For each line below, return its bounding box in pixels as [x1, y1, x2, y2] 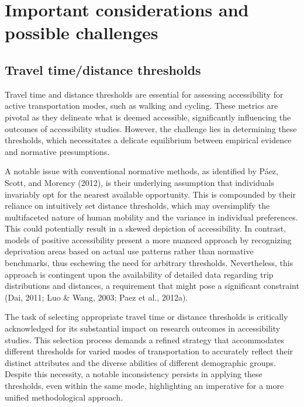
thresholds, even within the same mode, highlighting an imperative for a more [5, 380, 284, 392]
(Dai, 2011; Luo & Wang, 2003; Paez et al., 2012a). [5, 291, 188, 303]
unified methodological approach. [5, 391, 123, 403]
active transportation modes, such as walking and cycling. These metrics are [5, 99, 278, 112]
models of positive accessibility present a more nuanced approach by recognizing [5, 233, 292, 246]
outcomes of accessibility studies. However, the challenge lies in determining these [5, 122, 297, 134]
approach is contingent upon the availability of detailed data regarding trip [5, 268, 274, 280]
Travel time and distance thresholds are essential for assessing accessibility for [5, 88, 284, 100]
